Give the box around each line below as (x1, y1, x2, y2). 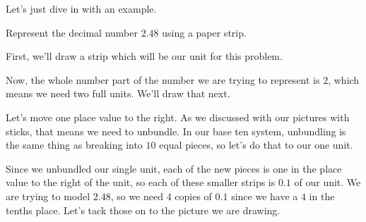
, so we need (110, 188, 163, 203)
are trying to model (6, 188, 90, 203)
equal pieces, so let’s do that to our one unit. (159, 137, 353, 152)
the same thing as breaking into (6, 137, 143, 152)
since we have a (231, 188, 298, 203)
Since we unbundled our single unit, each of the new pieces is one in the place (6, 161, 342, 175)
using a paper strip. (162, 25, 247, 39)
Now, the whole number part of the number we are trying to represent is (6, 72, 320, 87)
